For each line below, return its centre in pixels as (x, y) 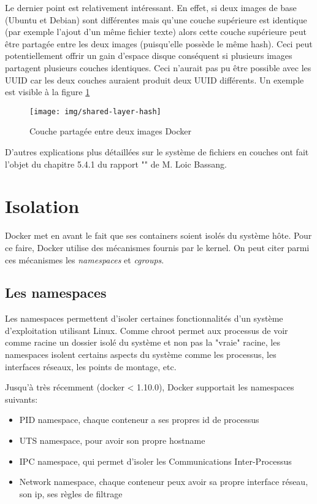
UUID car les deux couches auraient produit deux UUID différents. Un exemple (155, 79)
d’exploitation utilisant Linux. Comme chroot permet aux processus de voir (147, 330)
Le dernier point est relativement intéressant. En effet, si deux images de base (151, 7)
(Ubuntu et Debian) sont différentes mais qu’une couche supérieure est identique (156, 19)
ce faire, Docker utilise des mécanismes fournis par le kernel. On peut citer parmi (157, 247)
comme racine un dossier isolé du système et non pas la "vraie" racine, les (143, 342)
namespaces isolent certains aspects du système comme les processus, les (141, 355)
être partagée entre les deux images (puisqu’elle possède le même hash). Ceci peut (159, 43)
